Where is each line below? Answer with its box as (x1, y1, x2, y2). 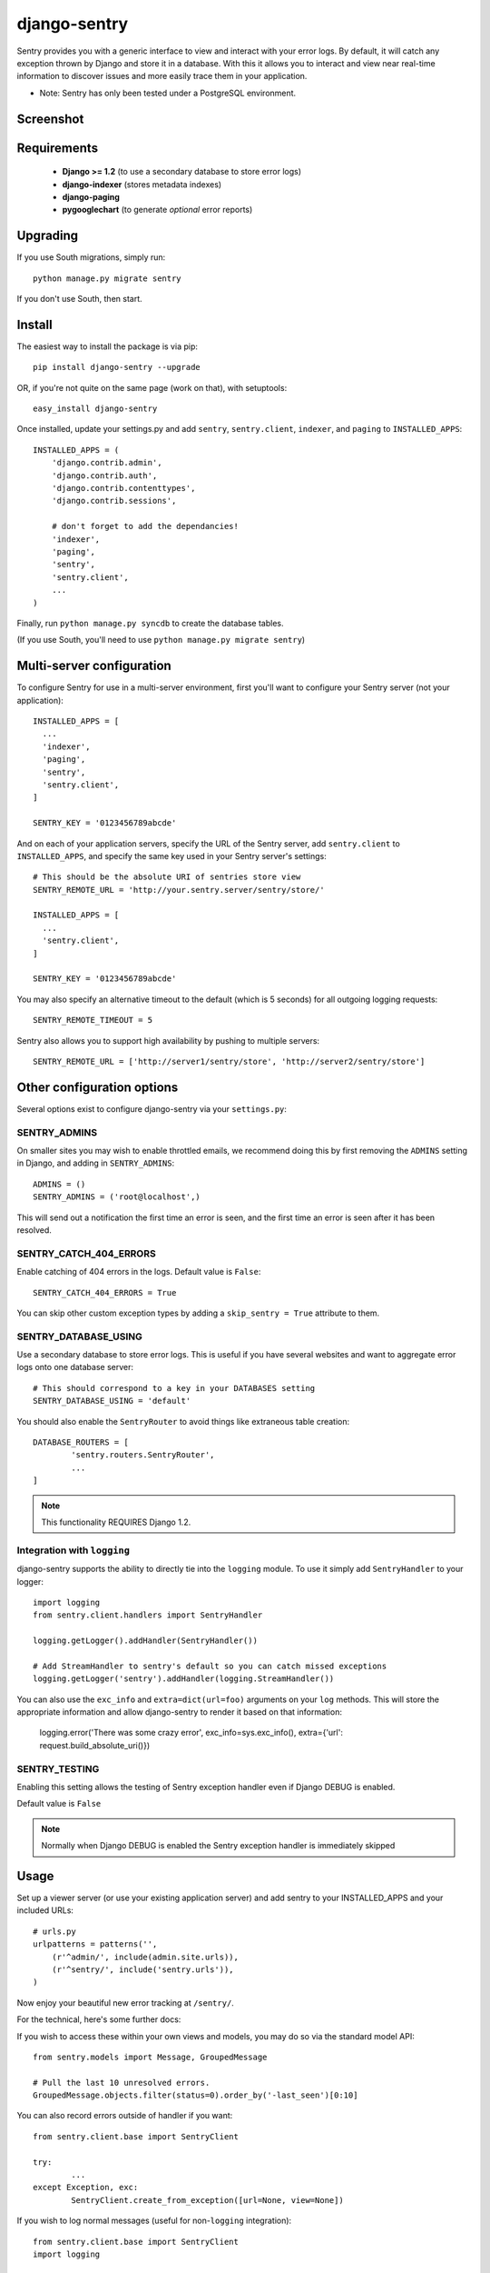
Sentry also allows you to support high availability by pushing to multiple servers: (16, 1035, 320, 1046)
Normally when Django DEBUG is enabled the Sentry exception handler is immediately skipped (41, 1840, 396, 1851)
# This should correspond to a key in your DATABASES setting (33, 1383, 316, 1393)
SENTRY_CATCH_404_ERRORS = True (33, 1287, 177, 1297)
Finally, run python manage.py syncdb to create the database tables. (16, 617, 284, 628)
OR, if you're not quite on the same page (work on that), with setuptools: (16, 382, 288, 393)
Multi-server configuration (16, 658, 171, 674)
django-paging (62, 191, 120, 202)
